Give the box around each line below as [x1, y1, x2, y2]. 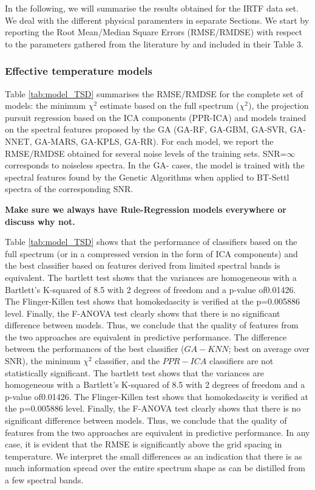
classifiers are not [209, 354, 274, 367]
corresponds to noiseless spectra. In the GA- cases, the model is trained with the [5, 159, 305, 171]
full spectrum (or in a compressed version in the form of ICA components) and [5, 247, 298, 260]
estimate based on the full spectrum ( [100, 99, 240, 112]
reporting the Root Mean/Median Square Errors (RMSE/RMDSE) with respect [5, 26, 302, 38]
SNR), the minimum [5, 354, 81, 367]
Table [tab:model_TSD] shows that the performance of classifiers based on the [5, 235, 297, 248]
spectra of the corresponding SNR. [5, 182, 134, 195]
